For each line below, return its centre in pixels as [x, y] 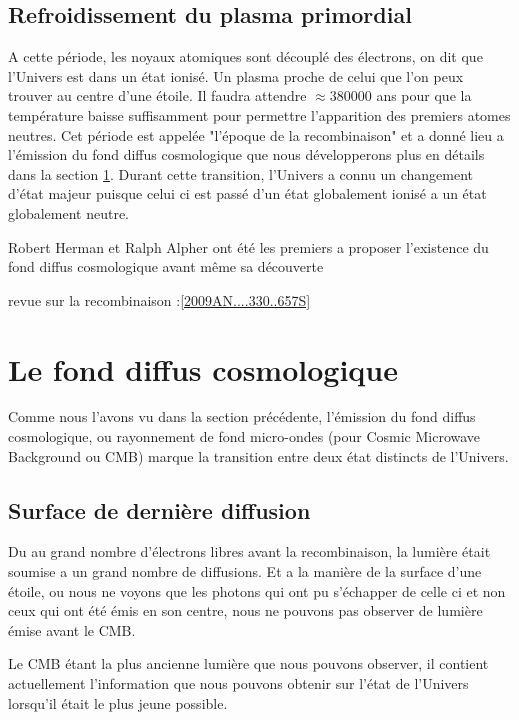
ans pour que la [424, 95]
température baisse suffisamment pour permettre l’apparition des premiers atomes [259, 114]
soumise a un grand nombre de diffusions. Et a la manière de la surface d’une [245, 571]
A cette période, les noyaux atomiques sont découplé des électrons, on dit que [245, 56]
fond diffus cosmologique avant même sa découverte [166, 266]
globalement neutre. [68, 212]
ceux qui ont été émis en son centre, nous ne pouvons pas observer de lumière [245, 610]
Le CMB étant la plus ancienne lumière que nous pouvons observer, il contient [248, 663]
